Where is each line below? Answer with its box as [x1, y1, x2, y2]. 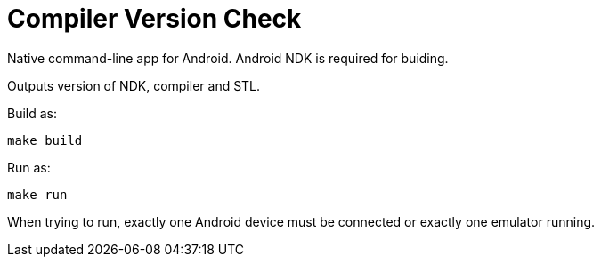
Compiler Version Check [7, 4, 302, 34]
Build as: [7, 105, 58, 121]
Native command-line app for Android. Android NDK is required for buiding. [7, 50, 449, 66]
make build [7, 132, 83, 148]
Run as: [7, 159, 51, 175]
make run [7, 187, 68, 202]
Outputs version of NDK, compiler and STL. [7, 77, 261, 93]
